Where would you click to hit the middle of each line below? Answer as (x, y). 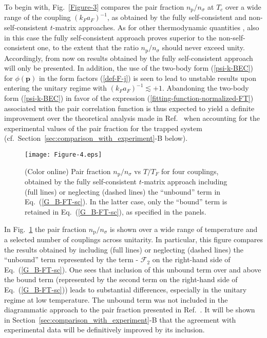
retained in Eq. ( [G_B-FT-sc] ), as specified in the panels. (116, 211)
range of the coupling (37, 17)
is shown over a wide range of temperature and (184, 229)
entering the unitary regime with (56, 88)
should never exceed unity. (203, 47)
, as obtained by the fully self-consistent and (177, 17)
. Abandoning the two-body (205, 88)
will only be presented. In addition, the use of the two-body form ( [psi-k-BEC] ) (129, 68)
